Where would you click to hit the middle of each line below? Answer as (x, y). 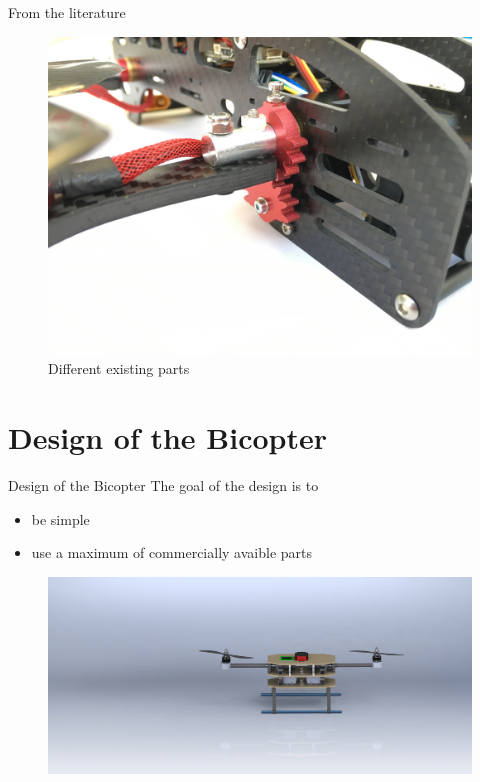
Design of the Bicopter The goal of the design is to (163, 484)
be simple (60, 518)
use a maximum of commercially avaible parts (171, 552)
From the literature (67, 12)
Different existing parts (119, 368)
